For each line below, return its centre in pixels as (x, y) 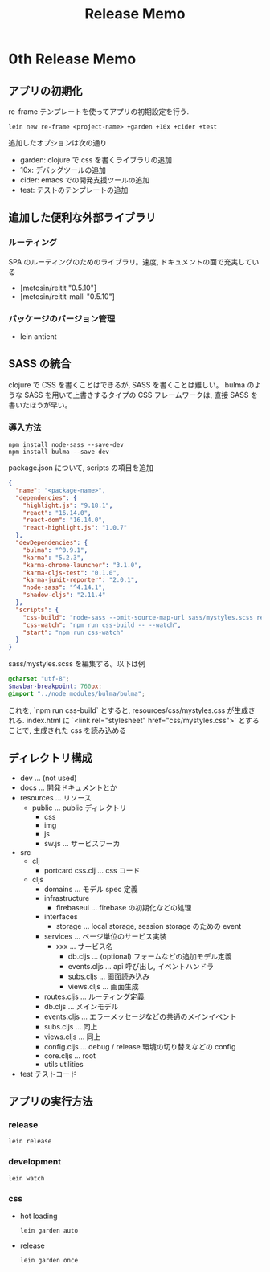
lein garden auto (49, 1230)
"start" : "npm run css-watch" (74, 632)
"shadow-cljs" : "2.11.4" (64, 595)
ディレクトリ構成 (50, 758)
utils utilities (63, 1064)
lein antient (39, 336)
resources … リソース (55, 797)
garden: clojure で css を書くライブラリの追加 (96, 160)
